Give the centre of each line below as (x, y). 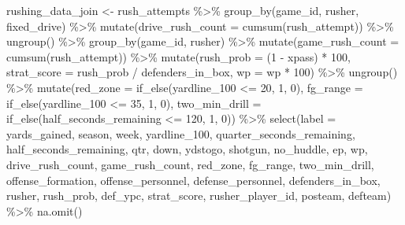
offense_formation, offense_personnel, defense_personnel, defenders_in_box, (193, 180)
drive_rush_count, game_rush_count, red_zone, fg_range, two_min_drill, (190, 164)
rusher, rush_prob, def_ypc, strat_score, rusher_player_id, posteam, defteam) (199, 195)
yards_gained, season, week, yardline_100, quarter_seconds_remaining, (181, 133)
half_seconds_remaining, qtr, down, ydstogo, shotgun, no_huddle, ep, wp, (187, 149)
